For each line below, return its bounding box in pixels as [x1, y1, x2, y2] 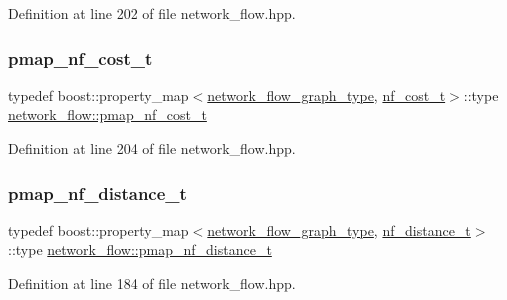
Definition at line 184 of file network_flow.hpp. [8, 273, 296, 293]
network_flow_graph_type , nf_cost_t [207, 84, 446, 105]
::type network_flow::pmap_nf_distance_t [8, 239, 272, 260]
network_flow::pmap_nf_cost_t [8, 104, 207, 125]
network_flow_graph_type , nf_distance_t [207, 219, 471, 240]
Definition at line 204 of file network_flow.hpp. [8, 138, 296, 158]
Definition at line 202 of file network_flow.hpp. [8, 3, 296, 23]
